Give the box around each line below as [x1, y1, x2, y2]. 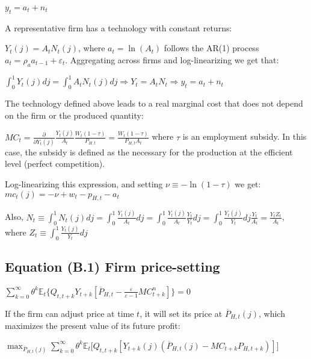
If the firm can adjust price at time [5, 307, 134, 319]
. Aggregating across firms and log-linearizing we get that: [65, 53, 279, 66]
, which [259, 307, 285, 319]
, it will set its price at [140, 307, 223, 319]
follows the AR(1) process [164, 42, 259, 54]
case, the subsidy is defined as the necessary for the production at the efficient [5, 145, 293, 158]
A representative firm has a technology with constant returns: [5, 21, 232, 34]
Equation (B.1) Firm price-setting [5, 257, 220, 276]
